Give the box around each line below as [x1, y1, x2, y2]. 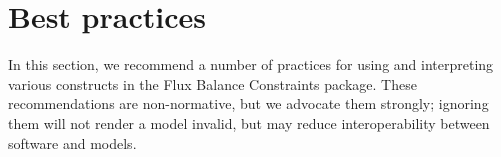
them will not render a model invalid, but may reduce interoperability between [8, 112, 490, 133]
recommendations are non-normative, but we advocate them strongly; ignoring [8, 93, 489, 114]
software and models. [8, 132, 137, 153]
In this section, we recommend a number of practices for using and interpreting [8, 54, 494, 75]
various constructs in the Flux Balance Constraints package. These [8, 73, 417, 94]
